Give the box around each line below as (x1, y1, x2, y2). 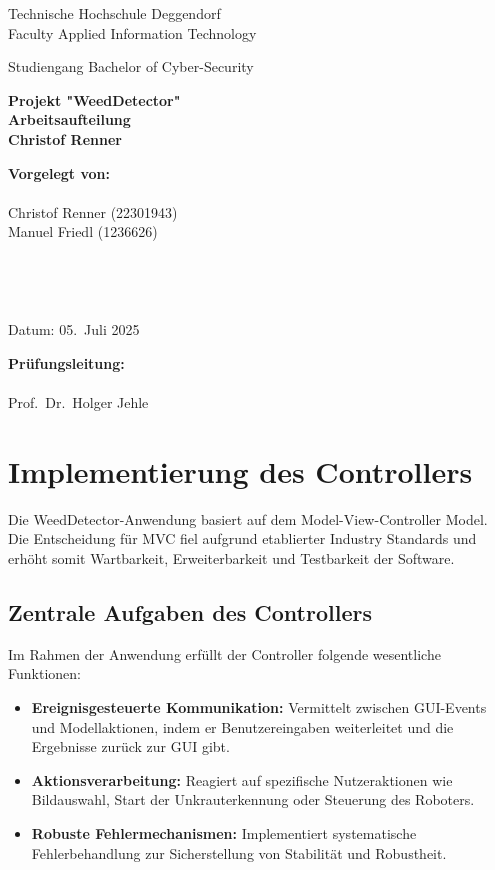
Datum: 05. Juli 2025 (8, 319, 140, 340)
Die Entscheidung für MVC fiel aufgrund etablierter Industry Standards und (8, 528, 477, 549)
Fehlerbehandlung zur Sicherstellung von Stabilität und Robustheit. (31, 842, 447, 863)
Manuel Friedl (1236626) (8, 221, 158, 242)
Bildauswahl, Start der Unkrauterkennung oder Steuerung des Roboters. (31, 789, 475, 810)
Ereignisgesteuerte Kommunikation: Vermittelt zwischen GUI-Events (31, 696, 487, 717)
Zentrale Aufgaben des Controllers (8, 596, 372, 627)
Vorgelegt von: (8, 162, 110, 183)
